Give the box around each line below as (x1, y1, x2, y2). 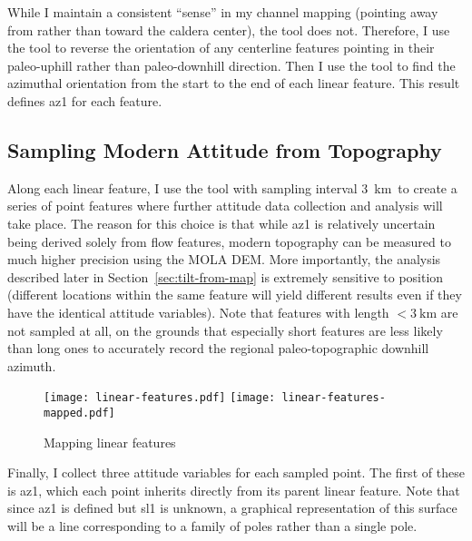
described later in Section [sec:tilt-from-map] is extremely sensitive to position (7, 267, 444, 286)
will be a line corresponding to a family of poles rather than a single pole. (7, 516, 418, 535)
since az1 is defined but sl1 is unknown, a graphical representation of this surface (7, 498, 457, 517)
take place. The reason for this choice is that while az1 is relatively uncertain (7, 213, 436, 232)
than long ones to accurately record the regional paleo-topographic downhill (7, 339, 429, 358)
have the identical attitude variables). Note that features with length (7, 302, 389, 321)
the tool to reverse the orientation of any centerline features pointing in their (7, 38, 435, 57)
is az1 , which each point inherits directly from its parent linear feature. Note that (7, 480, 460, 499)
